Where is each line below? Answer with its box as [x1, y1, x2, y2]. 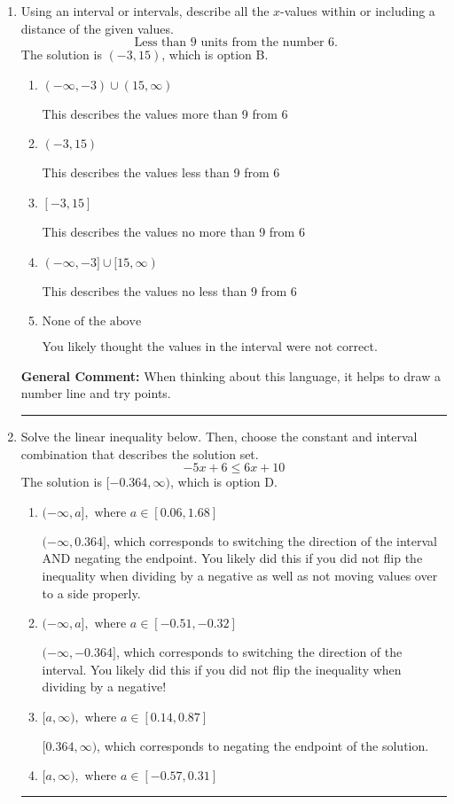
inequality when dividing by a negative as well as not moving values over [42, 566, 438, 584]
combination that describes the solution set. [20, 444, 259, 463]
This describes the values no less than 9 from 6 [42, 281, 297, 300]
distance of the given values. [20, 19, 174, 37]
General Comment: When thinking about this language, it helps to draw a [20, 366, 441, 385]
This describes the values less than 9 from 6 [42, 163, 280, 182]
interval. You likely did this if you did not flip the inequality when [42, 660, 402, 678]
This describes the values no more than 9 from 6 [42, 222, 305, 240]
